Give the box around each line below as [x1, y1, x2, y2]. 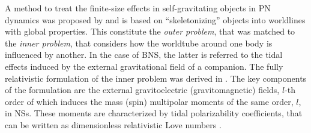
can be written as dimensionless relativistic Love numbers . [5, 118, 222, 131]
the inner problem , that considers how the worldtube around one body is [5, 36, 273, 49]
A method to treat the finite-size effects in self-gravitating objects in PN [5, 2, 271, 14]
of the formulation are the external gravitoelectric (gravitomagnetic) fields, [5, 83, 280, 96]
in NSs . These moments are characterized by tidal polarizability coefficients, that [5, 107, 303, 119]
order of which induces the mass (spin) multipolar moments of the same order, [5, 95, 294, 107]
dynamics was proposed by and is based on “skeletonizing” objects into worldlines [5, 13, 306, 26]
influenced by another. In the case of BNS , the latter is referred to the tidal [5, 48, 283, 61]
